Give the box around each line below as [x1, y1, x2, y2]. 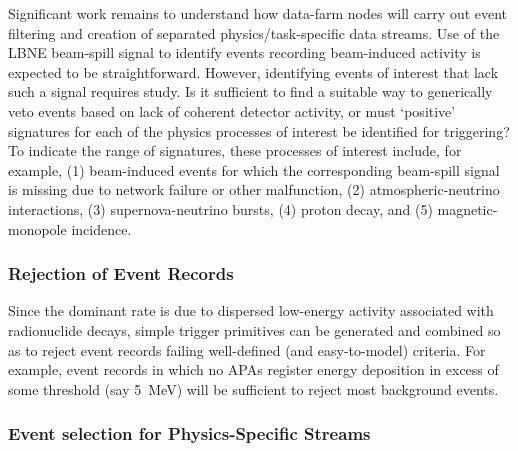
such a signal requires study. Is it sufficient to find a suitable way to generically [8, 81, 493, 102]
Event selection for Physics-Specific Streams [8, 421, 371, 446]
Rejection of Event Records [8, 261, 234, 286]
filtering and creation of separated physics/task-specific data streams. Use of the [8, 22, 500, 43]
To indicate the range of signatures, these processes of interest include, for [8, 140, 462, 161]
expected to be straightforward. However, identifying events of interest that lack [8, 61, 499, 82]
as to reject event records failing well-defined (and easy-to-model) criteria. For [8, 339, 486, 360]
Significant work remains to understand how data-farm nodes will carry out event [8, 3, 508, 23]
